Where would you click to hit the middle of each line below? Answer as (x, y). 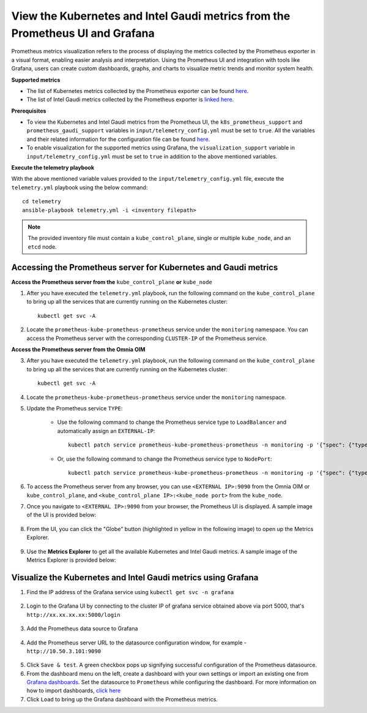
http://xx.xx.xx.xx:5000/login (73, 615)
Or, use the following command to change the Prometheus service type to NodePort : (165, 459)
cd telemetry (42, 202)
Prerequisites (29, 111)
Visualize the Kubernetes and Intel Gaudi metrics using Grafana (135, 577)
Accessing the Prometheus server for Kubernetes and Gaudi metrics (145, 267)
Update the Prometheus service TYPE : (75, 408)
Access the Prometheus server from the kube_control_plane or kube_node (112, 282)
